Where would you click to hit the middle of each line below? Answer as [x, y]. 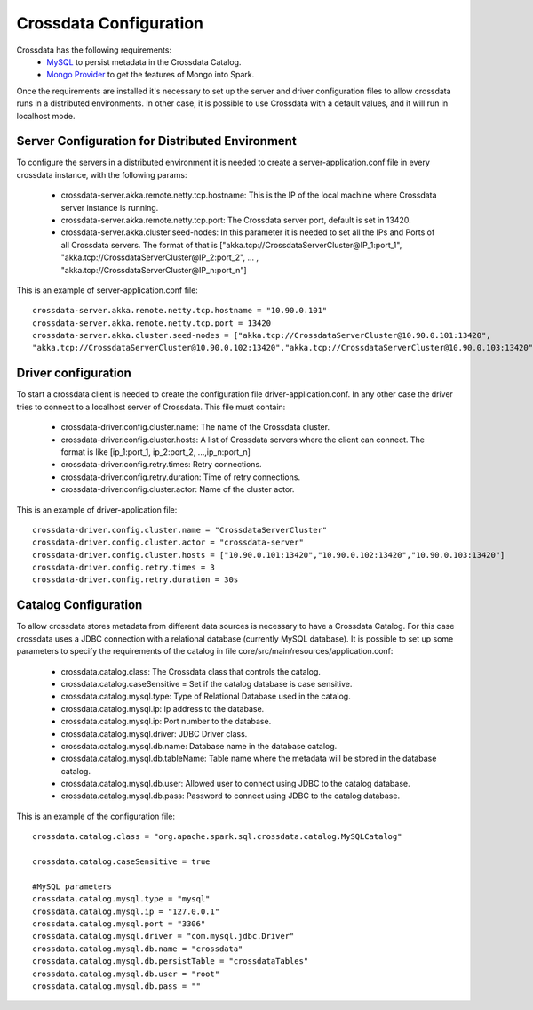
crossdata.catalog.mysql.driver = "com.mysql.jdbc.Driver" [163, 936]
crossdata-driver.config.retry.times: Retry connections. [161, 465]
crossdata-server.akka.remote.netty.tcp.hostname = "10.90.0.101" [180, 311]
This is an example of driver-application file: [97, 509]
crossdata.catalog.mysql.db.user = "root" [126, 974]
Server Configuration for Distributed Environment [156, 141]
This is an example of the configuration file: [95, 816]
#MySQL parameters [72, 886]
